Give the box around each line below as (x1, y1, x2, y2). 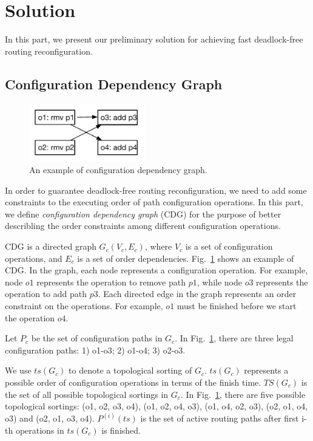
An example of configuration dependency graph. (29, 163, 207, 176)
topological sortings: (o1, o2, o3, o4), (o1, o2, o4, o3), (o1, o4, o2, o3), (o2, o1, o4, (5, 400, 308, 412)
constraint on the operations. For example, (5, 299, 163, 312)
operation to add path (5, 287, 87, 300)
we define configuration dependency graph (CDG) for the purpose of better (5, 207, 281, 220)
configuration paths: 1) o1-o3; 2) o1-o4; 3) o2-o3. (5, 343, 186, 356)
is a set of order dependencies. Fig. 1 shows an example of (77, 251, 294, 264)
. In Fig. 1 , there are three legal (175, 332, 294, 344)
